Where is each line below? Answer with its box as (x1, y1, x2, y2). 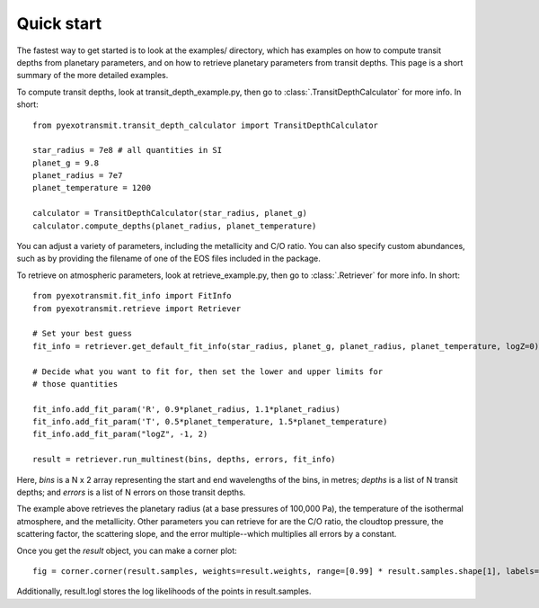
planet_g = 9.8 (32, 157, 100, 168)
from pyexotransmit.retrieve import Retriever (32, 303, 242, 314)
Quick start (16, 13, 102, 33)
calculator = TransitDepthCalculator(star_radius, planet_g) (32, 208, 307, 219)
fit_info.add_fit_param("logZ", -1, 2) (32, 429, 208, 440)
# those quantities (32, 379, 119, 389)
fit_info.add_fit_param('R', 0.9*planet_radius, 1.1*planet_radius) (32, 404, 340, 414)
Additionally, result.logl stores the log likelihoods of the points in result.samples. (16, 586, 312, 597)
